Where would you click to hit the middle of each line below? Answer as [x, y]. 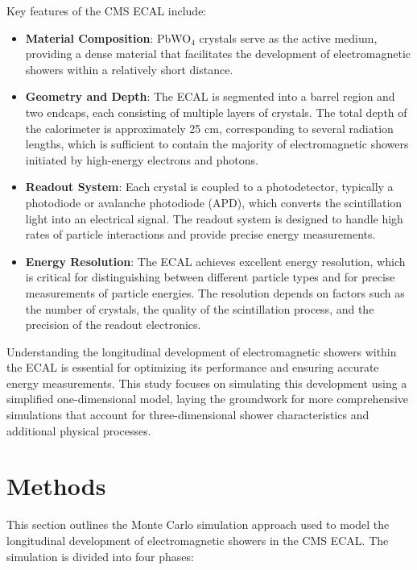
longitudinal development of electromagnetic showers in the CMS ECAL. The [198, 540]
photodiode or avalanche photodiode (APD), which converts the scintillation [214, 202]
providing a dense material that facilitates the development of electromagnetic [218, 54]
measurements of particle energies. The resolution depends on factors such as [215, 292]
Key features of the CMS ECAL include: [107, 10]
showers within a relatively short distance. [129, 69]
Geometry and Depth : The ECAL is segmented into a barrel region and [210, 96]
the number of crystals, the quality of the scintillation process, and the [200, 308]
